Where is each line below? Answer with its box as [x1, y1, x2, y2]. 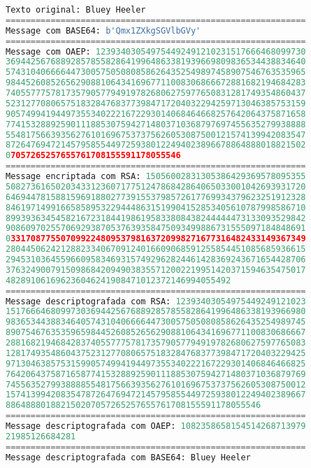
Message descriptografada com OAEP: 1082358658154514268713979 [6, 421, 306, 431]
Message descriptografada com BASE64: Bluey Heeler [6, 452, 251, 462]
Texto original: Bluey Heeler [6, 5, 146, 15]
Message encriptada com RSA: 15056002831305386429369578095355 [6, 171, 306, 181]
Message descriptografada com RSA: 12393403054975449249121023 [6, 296, 306, 306]
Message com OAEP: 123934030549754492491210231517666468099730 [6, 46, 306, 57]
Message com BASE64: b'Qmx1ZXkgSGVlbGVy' [6, 25, 201, 36]
